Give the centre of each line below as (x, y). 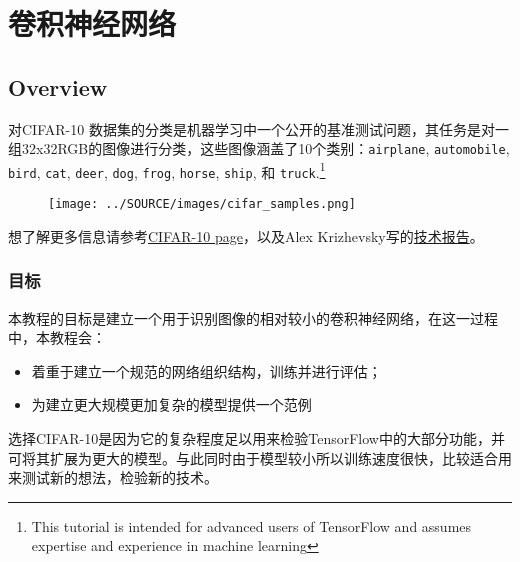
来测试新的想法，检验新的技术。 (113, 477)
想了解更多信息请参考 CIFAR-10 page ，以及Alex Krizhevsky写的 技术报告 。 (246, 235)
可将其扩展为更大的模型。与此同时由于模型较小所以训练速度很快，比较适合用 (260, 457)
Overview (58, 86)
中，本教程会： (57, 337)
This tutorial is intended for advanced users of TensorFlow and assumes (251, 525)
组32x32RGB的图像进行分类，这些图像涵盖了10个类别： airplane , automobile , (259, 148)
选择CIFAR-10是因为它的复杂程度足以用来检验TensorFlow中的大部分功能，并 (256, 437)
